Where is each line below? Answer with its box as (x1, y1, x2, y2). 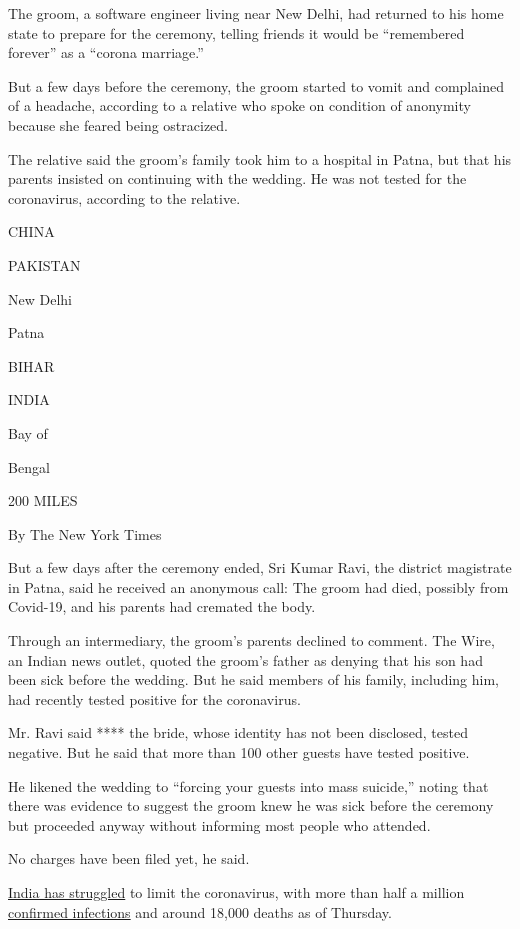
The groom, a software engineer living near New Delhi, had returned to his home (8, 3, 504, 23)
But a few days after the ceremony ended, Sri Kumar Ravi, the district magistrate (8, 557, 512, 578)
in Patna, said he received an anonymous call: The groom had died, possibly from (8, 576, 509, 597)
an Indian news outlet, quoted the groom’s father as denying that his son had (8, 649, 483, 670)
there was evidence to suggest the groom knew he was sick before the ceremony (8, 795, 494, 816)
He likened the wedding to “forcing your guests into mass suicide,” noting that (8, 775, 489, 796)
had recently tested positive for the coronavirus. (8, 688, 301, 709)
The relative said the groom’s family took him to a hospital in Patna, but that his (8, 148, 512, 169)
